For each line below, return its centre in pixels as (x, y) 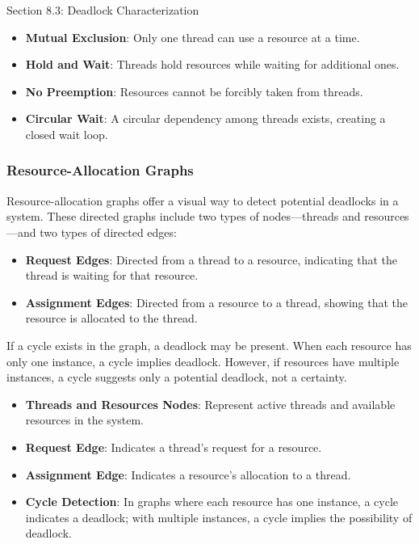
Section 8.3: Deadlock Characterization (103, 10)
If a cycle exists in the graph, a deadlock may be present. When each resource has (209, 345)
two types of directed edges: (108, 232)
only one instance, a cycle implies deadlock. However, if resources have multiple (203, 361)
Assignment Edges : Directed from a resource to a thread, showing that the (217, 302)
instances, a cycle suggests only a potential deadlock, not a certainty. (177, 377)
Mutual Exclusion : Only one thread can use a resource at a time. (193, 37)
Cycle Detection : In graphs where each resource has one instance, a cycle (212, 502)
